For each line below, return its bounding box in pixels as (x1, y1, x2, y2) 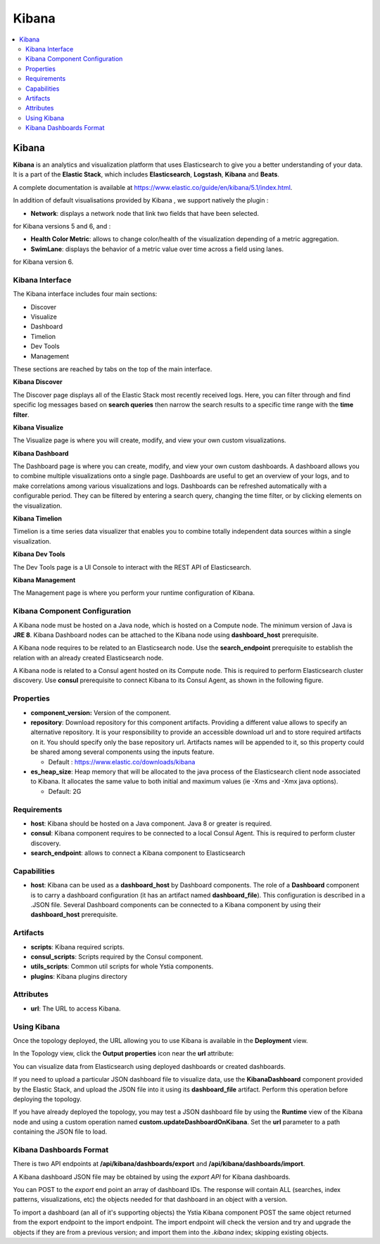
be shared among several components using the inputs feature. (30, 748, 215, 756)
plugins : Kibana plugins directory (30, 972, 128, 980)
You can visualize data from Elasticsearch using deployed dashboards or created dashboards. (13, 1062, 286, 1070)
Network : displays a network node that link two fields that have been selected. (30, 209, 260, 217)
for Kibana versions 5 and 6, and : (13, 222, 111, 230)
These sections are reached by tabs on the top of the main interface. (13, 364, 213, 373)
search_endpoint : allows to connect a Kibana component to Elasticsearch (30, 849, 246, 857)
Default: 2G (48, 787, 82, 795)
